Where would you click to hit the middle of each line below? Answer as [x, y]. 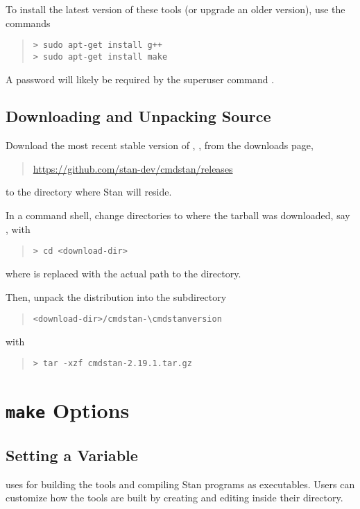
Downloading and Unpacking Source [138, 116]
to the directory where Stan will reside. [89, 192]
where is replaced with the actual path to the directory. [123, 273]
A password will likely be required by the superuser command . [140, 79]
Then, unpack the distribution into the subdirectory [116, 296]
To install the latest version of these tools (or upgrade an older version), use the [175, 9]
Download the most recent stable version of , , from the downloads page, [160, 145]
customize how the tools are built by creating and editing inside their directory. [174, 498]
